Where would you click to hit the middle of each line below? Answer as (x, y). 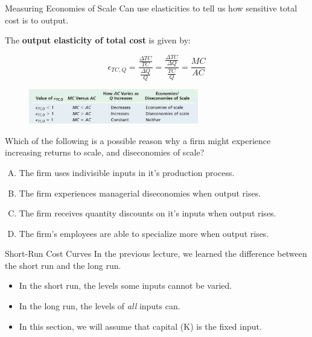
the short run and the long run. (63, 265)
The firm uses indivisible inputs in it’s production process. (127, 172)
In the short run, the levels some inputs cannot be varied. (126, 285)
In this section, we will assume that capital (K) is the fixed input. (140, 326)
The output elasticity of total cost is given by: (98, 40)
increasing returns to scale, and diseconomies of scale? (105, 152)
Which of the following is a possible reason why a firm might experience (138, 140)
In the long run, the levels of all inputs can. (100, 306)
